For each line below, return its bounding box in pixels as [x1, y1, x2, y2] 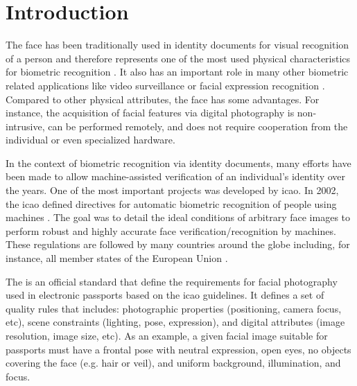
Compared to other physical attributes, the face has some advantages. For [6, 91, 320, 106]
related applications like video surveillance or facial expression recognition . [6, 78, 325, 92]
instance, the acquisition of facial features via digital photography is [6, 105, 295, 120]
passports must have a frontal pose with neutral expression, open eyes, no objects [6, 342, 351, 356]
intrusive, [6, 119, 45, 133]
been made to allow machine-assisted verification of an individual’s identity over [6, 169, 345, 184]
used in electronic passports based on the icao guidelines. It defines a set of [6, 288, 324, 302]
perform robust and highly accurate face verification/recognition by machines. [6, 223, 336, 238]
